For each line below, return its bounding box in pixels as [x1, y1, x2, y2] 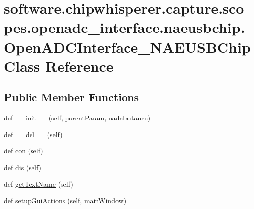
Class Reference [4, 56, 114, 76]
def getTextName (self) [4, 179, 73, 189]
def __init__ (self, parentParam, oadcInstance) [4, 113, 151, 123]
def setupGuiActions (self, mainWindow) [4, 195, 127, 206]
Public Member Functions [4, 90, 139, 105]
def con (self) [4, 146, 43, 156]
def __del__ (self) [4, 129, 63, 139]
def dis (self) [4, 162, 42, 172]
